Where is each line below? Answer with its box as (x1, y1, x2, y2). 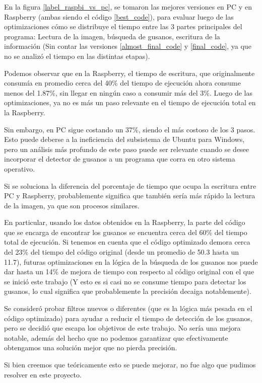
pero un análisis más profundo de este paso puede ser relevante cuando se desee (4, 143, 249, 154)
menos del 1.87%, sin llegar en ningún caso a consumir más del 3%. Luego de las (4, 87, 253, 98)
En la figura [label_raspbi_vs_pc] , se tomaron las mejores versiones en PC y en (4, 2, 252, 12)
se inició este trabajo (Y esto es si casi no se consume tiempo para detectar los (4, 276, 246, 286)
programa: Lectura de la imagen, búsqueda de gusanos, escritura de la (4, 31, 220, 41)
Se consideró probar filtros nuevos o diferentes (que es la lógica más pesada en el (4, 303, 252, 314)
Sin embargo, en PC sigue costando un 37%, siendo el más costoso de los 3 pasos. (4, 124, 255, 134)
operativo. (4, 163, 35, 174)
